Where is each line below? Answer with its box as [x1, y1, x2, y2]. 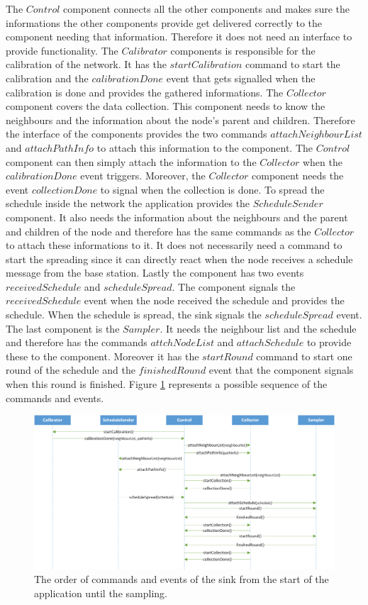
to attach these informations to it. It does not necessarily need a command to [6, 238, 342, 252]
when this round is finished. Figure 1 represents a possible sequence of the [6, 377, 328, 392]
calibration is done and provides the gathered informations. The [6, 84, 284, 99]
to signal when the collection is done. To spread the [100, 182, 325, 196]
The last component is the [6, 321, 120, 335]
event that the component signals [208, 362, 354, 377]
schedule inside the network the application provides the [6, 196, 250, 211]
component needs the [252, 168, 344, 183]
